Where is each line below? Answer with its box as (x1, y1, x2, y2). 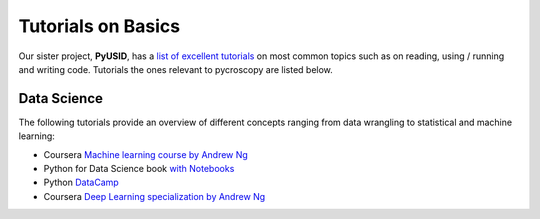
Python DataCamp (43, 176, 119, 189)
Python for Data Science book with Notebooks (43, 163, 235, 175)
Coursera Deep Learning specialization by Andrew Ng (43, 190, 266, 202)
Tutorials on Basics (18, 15, 180, 37)
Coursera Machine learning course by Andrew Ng (43, 148, 249, 160)
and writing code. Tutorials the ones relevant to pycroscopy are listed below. (18, 63, 334, 75)
